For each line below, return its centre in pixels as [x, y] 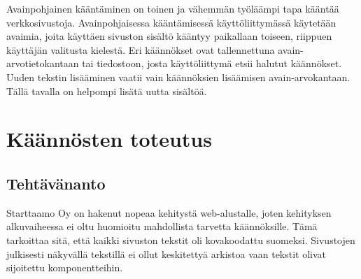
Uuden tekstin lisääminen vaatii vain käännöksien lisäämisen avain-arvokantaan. [178, 77]
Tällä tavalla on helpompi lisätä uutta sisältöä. [107, 91]
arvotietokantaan [43, 63]
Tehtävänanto [56, 183]
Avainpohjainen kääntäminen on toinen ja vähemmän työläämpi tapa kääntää [173, 8]
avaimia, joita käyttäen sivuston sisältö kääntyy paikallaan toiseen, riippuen [169, 36]
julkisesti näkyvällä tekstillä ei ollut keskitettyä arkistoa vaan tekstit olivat [167, 253]
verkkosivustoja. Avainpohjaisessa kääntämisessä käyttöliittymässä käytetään [171, 22]
